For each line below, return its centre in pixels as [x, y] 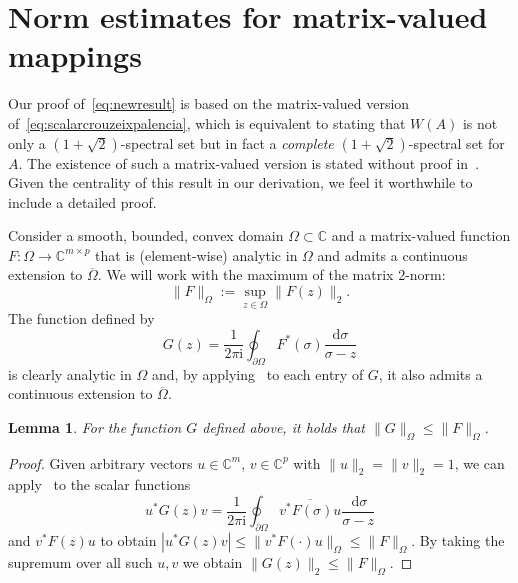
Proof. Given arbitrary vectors [100, 462]
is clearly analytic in [70, 373]
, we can [479, 462]
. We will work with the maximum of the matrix [245, 274]
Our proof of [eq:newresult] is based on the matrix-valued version [209, 103]
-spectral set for [456, 142]
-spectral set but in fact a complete [227, 142]
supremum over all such [80, 561]
